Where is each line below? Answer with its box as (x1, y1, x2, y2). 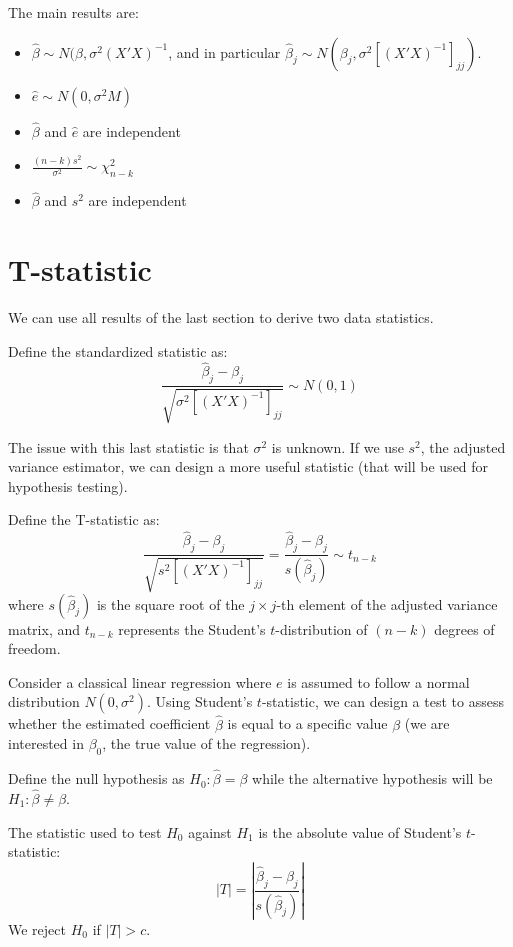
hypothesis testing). (8, 475, 128, 496)
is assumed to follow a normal (287, 671, 470, 692)
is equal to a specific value (227, 713, 388, 734)
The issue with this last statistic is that (8, 436, 249, 457)
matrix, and (8, 618, 81, 639)
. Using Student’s (147, 691, 253, 712)
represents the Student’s (118, 618, 266, 639)
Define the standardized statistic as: (8, 340, 228, 361)
